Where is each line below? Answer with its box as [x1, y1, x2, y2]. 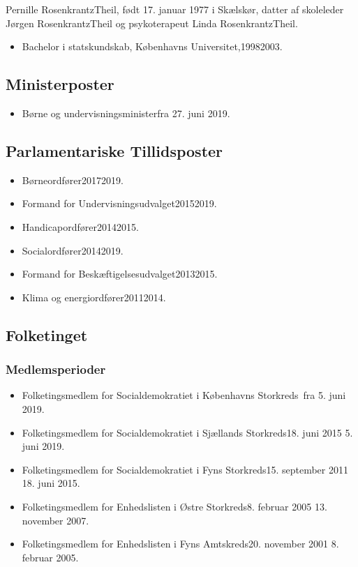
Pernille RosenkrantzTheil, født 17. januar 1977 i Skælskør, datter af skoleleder [6, 2, 344, 16]
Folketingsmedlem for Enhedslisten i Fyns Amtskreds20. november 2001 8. [22, 536, 339, 551]
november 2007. [22, 513, 89, 527]
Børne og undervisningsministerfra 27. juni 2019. [22, 105, 230, 120]
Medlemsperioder [6, 361, 106, 378]
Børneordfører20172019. [22, 172, 124, 187]
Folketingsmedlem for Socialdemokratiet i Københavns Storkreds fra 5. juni [22, 388, 346, 402]
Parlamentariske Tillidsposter [6, 139, 223, 161]
